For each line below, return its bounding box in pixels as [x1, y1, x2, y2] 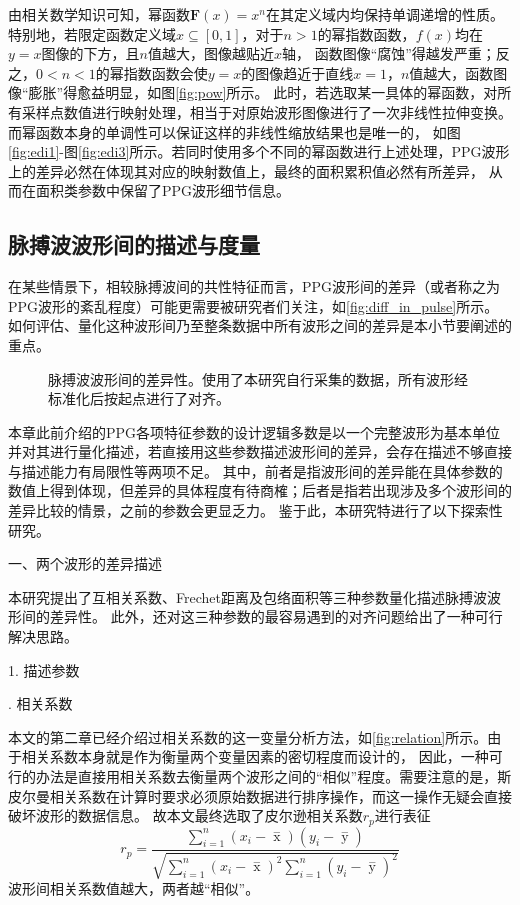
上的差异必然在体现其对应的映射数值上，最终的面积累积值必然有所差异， [8, 160, 484, 181]
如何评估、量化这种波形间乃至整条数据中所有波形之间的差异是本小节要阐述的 [8, 315, 512, 336]
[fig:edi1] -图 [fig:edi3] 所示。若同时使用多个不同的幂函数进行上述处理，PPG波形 [8, 141, 510, 162]
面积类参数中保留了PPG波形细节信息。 [35, 180, 291, 201]
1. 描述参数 [8, 659, 80, 680]
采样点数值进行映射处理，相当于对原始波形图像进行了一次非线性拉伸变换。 [21, 101, 512, 122]
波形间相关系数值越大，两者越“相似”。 [8, 878, 260, 899]
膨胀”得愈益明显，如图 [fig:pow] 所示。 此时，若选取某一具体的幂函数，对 [28, 82, 498, 103]
